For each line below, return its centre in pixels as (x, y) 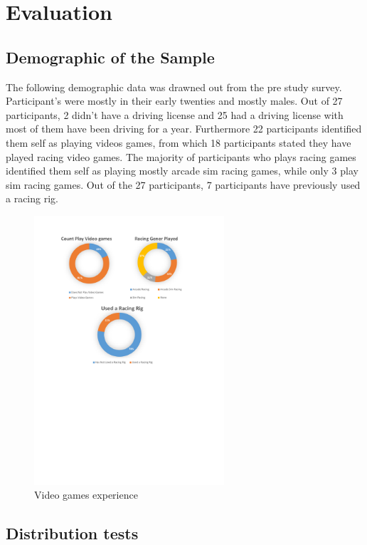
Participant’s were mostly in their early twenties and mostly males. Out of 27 (174, 101)
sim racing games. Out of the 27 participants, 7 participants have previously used (183, 184)
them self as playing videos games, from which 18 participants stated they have (179, 142)
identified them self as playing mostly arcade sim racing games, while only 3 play (182, 171)
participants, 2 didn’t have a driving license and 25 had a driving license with (175, 114)
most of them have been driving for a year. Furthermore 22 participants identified (184, 129)
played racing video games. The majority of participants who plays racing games (181, 156)
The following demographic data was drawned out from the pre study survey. (174, 87)
